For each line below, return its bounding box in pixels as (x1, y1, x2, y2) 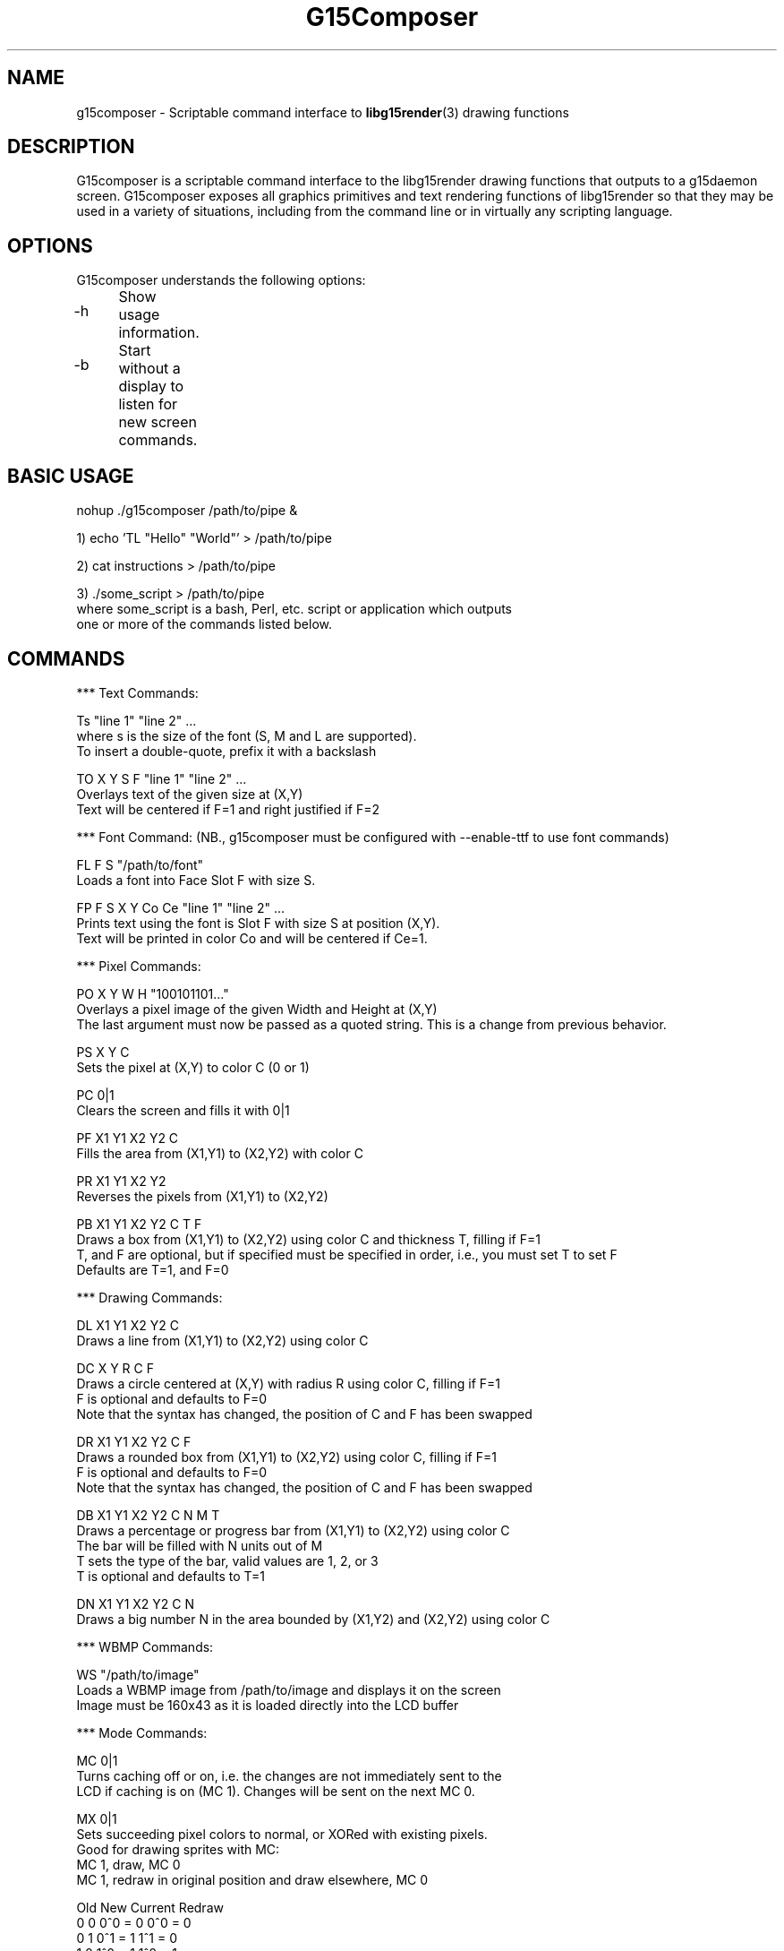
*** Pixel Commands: (76, 958, 201, 974)
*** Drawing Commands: (76, 1289, 223, 1305)
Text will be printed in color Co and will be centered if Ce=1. (76, 930, 428, 946)
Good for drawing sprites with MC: (76, 1841, 280, 1857)
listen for (118, 395, 178, 414)
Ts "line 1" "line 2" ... (76, 712, 197, 728)
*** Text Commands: (76, 684, 199, 700)
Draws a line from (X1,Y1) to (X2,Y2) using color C (76, 1332, 369, 1348)
